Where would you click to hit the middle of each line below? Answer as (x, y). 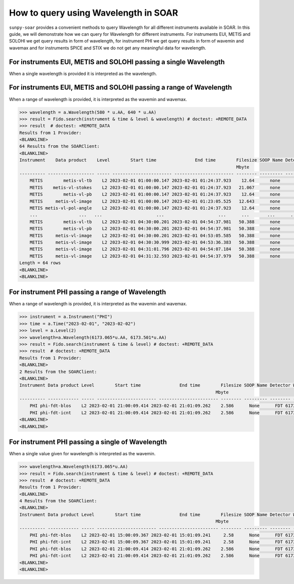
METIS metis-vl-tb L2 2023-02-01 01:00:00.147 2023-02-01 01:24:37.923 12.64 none (155, 181)
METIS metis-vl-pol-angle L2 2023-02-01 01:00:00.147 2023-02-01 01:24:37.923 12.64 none (155, 208)
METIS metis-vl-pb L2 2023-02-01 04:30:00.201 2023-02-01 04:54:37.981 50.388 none (155, 229)
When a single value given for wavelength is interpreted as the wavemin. (82, 454)
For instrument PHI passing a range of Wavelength (87, 292)
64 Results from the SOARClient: (60, 146)
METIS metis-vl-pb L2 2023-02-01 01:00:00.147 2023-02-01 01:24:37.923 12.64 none (155, 194)
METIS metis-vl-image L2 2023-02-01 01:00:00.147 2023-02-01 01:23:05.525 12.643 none (155, 201)
